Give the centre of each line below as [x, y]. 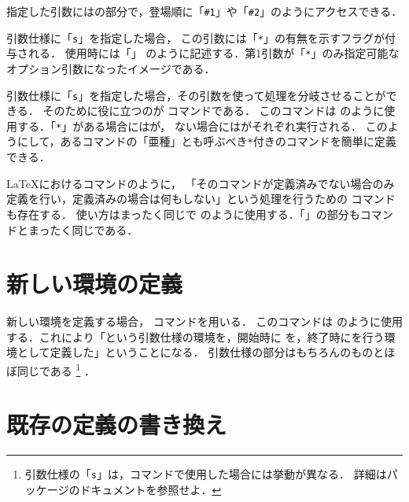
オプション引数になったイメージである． [111, 68]
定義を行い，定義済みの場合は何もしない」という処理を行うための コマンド [201, 199]
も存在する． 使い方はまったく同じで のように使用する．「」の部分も [183, 214]
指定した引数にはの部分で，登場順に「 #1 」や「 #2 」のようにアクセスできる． [204, 11]
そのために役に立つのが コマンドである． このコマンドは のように [214, 111]
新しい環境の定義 [95, 284]
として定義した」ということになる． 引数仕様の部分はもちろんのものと [201, 352]
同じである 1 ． [56, 369]
